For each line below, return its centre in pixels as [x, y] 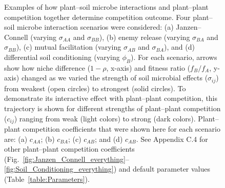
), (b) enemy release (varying [145, 37]
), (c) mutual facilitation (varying [69, 47]
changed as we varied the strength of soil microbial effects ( [115, 78]
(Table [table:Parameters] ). [47, 179]
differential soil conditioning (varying [62, 57]
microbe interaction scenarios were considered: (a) [95, 27]
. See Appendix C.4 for [172, 139]
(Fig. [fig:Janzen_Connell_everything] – [67, 159]
